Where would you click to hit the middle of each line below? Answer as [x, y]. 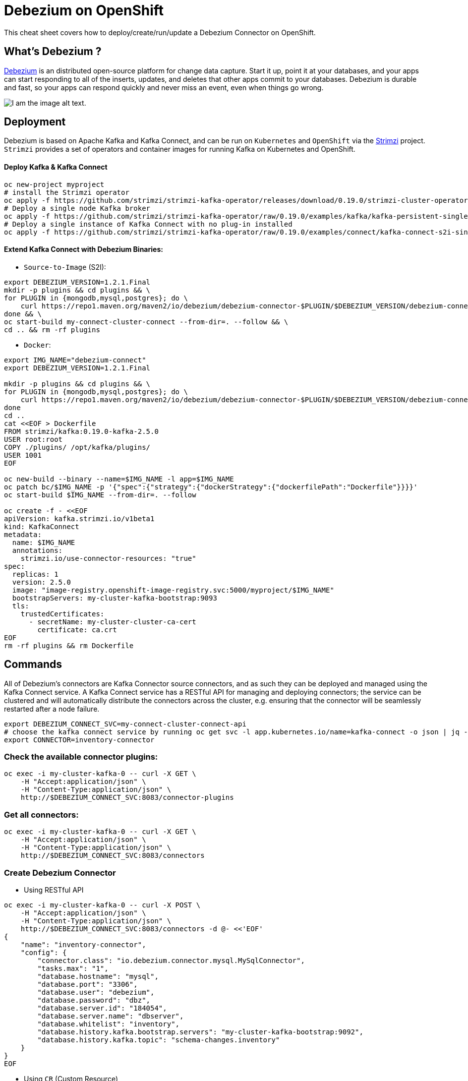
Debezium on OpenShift [84, 10]
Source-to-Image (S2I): [65, 267]
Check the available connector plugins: [81, 757]
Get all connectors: [41, 814]
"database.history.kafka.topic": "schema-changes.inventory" [159, 1040]
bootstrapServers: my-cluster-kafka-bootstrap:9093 [115, 598]
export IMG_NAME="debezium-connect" [75, 360]
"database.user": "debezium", [96, 992]
